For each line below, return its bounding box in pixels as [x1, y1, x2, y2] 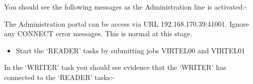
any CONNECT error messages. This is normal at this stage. [4, 28, 193, 39]
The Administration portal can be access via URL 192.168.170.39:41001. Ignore [4, 18, 249, 29]
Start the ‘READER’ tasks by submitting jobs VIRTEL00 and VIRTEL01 [16, 45, 245, 55]
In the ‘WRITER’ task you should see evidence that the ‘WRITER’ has [4, 62, 226, 72]
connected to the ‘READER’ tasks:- [4, 71, 115, 82]
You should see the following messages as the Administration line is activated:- [4, 2, 247, 12]
